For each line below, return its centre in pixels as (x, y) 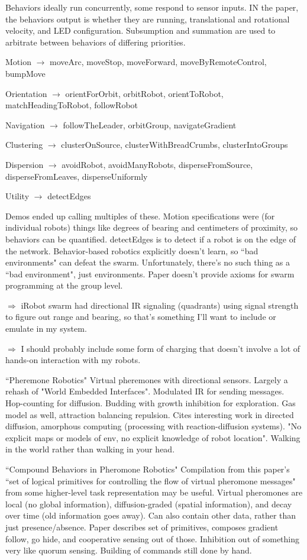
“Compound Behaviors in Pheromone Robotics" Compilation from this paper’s (148, 469)
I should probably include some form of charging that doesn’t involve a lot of (161, 348)
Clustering (24, 145)
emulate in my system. (46, 328)
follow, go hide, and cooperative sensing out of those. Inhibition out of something (152, 538)
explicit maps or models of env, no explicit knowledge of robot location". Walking (153, 437)
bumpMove (25, 73)
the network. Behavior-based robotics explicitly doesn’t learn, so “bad (132, 250)
